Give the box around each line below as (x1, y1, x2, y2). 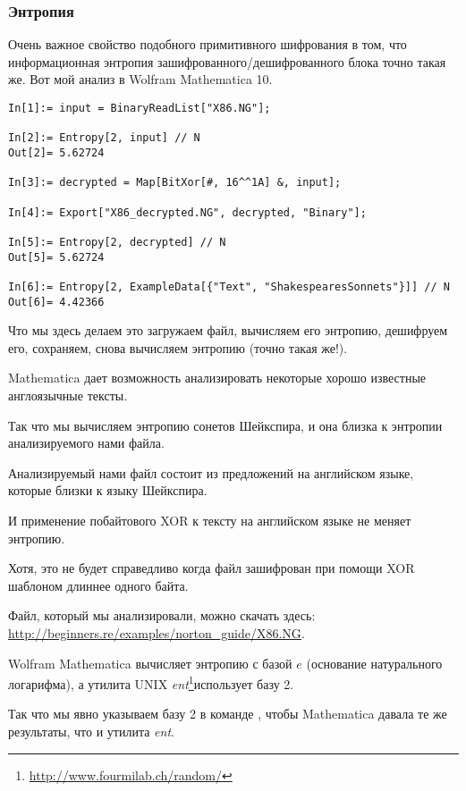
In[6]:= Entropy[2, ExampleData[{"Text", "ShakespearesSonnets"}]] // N (8, 280, 450, 293)
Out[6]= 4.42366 (8, 295, 105, 308)
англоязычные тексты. (8, 385, 128, 404)
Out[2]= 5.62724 (8, 146, 105, 159)
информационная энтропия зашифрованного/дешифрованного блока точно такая (8, 52, 446, 71)
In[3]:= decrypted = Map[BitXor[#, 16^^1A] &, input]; (8, 176, 342, 189)
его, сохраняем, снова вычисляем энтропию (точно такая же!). (8, 338, 348, 357)
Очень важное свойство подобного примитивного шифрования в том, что (8, 35, 407, 54)
